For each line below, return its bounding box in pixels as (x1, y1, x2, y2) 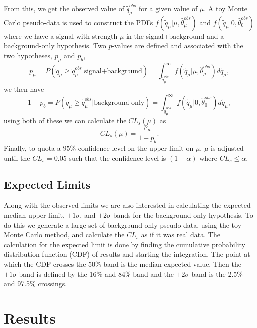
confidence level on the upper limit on (78, 143, 194, 153)
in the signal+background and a (126, 30, 224, 41)
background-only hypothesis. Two (4, 40, 106, 51)
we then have (4, 84, 44, 94)
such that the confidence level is (69, 152, 166, 163)
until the (4, 152, 30, 163)
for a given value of (139, 3, 198, 13)
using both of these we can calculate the (4, 115, 127, 125)
